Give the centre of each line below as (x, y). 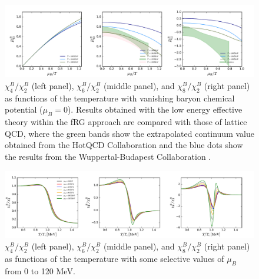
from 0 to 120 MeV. (40, 270)
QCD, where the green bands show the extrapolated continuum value (129, 133)
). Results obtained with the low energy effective (155, 109)
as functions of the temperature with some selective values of (114, 258)
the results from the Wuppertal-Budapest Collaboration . (108, 156)
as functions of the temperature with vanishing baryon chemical (120, 98)
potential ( (24, 109)
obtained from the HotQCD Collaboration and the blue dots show (124, 145)
